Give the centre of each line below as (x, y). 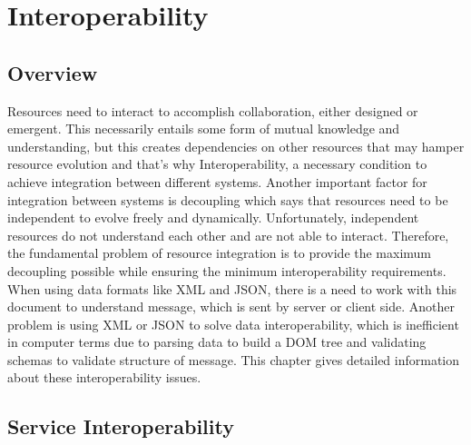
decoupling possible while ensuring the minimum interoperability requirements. (227, 270)
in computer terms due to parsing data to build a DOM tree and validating (217, 342)
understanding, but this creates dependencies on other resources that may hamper (236, 146)
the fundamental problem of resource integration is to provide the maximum (220, 253)
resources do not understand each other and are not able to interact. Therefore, (228, 235)
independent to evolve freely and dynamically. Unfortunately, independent (213, 218)
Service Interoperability (121, 426)
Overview (53, 72)
